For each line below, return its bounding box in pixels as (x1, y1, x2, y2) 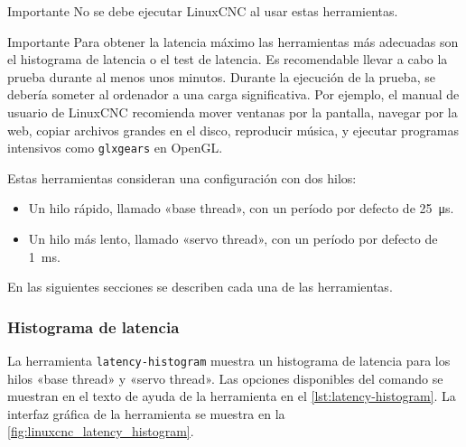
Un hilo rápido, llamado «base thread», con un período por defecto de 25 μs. (28, 199, 454, 218)
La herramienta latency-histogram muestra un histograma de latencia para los (7, 351, 451, 369)
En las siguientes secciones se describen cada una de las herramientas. (7, 277, 393, 296)
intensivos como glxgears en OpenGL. (7, 138, 223, 157)
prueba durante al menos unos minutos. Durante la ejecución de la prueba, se (7, 67, 435, 86)
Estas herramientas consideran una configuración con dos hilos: (7, 168, 357, 187)
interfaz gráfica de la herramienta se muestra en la (7, 404, 285, 423)
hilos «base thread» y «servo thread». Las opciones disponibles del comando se (7, 368, 443, 387)
